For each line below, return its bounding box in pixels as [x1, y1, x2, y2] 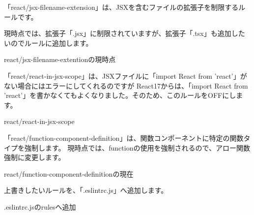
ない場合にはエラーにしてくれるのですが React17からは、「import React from [4, 80, 248, 91]
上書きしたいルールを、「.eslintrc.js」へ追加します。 [4, 185, 168, 195]
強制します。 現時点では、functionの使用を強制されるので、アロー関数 [24, 142, 250, 153]
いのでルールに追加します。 [4, 37, 93, 48]
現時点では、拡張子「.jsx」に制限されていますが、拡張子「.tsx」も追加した [4, 28, 245, 38]
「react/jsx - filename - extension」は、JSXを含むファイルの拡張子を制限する [4, 2, 239, 12]
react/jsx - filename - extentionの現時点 [4, 54, 116, 64]
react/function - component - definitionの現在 [4, 168, 134, 179]
